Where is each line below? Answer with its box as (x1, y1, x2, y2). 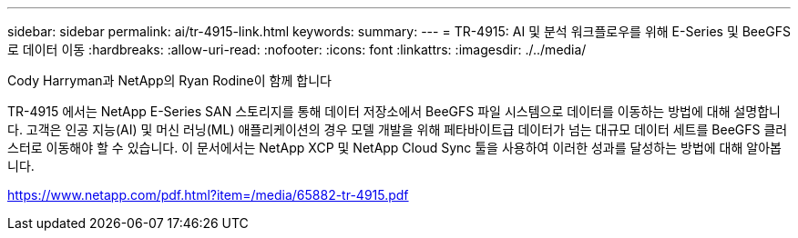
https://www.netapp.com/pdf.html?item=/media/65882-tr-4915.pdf (7, 187, 409, 203)
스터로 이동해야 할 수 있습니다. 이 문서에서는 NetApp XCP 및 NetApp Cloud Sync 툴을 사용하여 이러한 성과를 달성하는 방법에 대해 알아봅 (7, 140, 782, 155)
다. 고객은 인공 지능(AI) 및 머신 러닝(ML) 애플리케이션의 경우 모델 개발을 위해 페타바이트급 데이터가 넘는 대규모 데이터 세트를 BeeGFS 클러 (7, 122, 788, 137)
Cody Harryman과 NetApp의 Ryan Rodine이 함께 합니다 (7, 73, 332, 88)
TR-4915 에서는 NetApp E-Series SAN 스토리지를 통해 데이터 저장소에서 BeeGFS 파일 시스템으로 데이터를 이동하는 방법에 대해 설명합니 (7, 104, 781, 119)
